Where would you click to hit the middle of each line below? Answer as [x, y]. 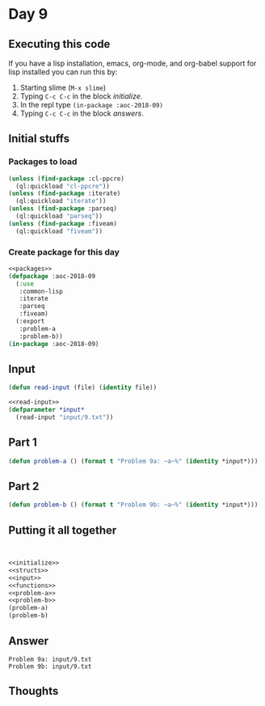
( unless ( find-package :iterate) [65, 194]
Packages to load [43, 162]
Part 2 [24, 486]
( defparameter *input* [46, 410]
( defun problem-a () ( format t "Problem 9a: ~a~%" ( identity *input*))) [133, 461]
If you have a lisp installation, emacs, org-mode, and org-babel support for [132, 63]
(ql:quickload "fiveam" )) [59, 231]
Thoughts [34, 691]
